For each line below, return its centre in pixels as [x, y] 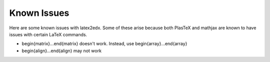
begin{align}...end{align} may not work [62, 51]
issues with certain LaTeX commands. [48, 34]
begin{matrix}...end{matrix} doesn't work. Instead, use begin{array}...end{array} [104, 44]
